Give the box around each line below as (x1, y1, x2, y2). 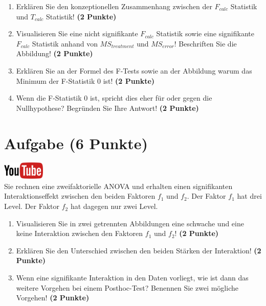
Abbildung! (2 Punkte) (16, 48, 93, 59)
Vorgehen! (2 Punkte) (16, 292, 90, 303)
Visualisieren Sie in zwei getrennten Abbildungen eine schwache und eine (16, 218, 244, 228)
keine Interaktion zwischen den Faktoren (16, 228, 143, 239)
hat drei (237, 191, 262, 201)
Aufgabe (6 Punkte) (4, 132, 148, 153)
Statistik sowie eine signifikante (156, 28, 254, 39)
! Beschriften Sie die (174, 38, 237, 49)
